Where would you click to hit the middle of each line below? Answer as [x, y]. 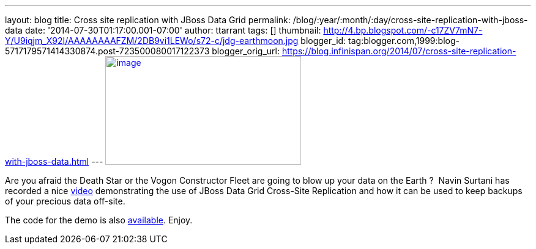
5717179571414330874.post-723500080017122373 [107, 51]
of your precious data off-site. [65, 201]
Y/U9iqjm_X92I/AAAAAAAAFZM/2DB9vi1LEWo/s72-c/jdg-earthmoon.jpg [152, 41]
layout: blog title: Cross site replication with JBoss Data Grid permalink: [148, 20]
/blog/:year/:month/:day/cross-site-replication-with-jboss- [410, 20]
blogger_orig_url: [246, 51]
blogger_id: [323, 41]
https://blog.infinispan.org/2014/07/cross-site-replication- [399, 51]
